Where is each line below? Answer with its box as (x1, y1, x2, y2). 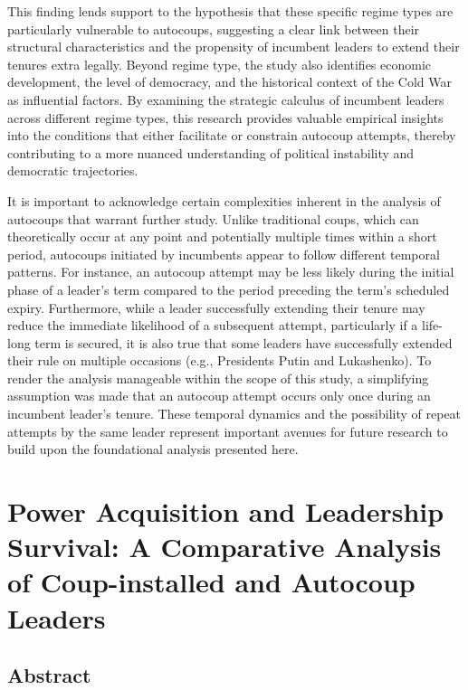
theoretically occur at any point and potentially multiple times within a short (7, 227, 437, 246)
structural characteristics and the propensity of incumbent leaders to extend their (7, 37, 460, 56)
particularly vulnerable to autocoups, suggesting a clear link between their (7, 19, 420, 38)
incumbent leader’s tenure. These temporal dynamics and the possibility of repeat (7, 404, 462, 423)
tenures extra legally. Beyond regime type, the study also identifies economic (7, 54, 432, 73)
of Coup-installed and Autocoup (7, 563, 415, 600)
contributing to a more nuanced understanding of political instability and (7, 143, 415, 162)
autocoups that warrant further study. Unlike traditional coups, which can (7, 209, 419, 228)
